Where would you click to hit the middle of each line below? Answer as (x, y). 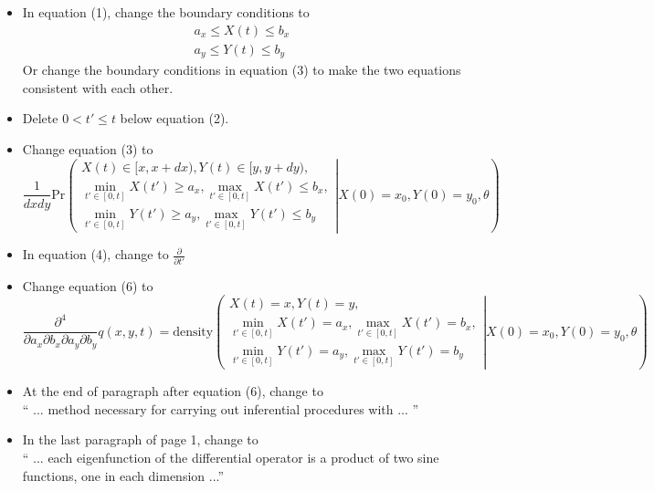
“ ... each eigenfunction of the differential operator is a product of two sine (231, 457)
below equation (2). (174, 118)
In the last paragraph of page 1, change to (140, 439)
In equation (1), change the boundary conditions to (166, 12)
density (193, 332)
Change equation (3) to (88, 148)
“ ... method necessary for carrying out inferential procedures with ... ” (221, 408)
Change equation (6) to (88, 285)
